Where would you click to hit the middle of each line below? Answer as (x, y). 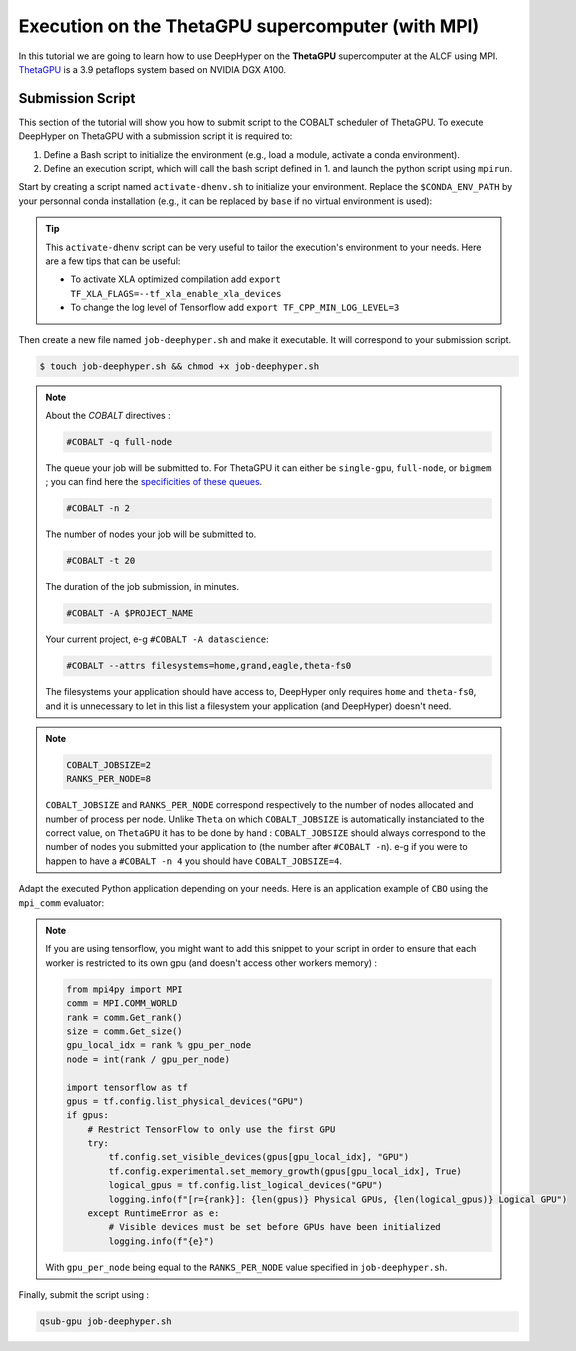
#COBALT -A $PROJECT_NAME (130, 613)
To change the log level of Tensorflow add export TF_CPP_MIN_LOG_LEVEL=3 (235, 307)
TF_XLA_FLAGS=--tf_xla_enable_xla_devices (176, 293)
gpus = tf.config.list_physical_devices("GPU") (185, 1101)
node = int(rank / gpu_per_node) (148, 1059)
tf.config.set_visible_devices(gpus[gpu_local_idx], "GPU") (259, 1157)
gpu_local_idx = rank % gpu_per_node (159, 1045)
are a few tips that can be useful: (113, 261)
